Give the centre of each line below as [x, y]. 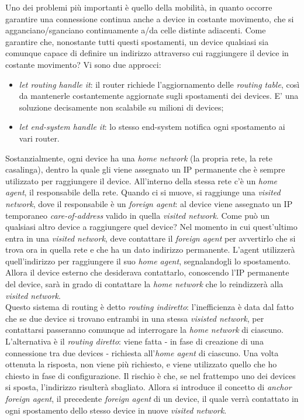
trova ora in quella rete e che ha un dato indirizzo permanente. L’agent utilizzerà [150, 249]
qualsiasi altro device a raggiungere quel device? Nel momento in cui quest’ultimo [151, 227]
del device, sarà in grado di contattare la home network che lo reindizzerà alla [144, 284]
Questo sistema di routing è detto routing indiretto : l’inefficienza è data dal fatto [150, 307]
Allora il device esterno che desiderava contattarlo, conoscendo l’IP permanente [147, 272]
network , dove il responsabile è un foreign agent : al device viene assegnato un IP [149, 203]
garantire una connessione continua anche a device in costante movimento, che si [150, 18]
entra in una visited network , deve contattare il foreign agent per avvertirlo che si [151, 238]
